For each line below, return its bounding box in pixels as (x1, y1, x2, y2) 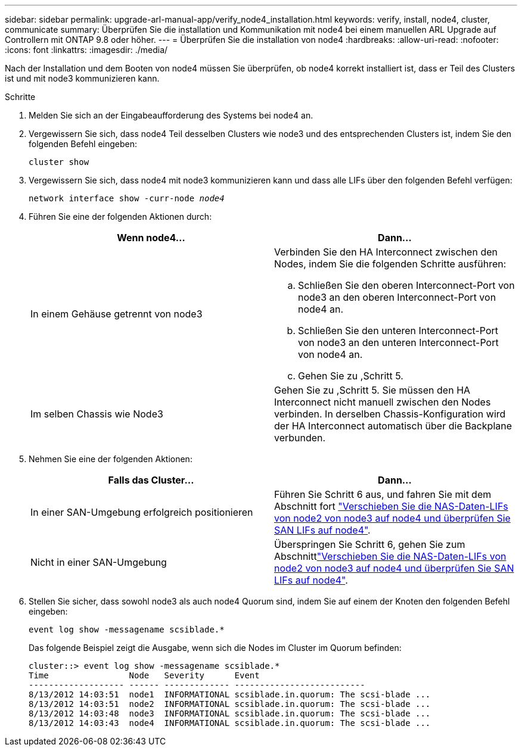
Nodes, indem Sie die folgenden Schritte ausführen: (274, 258, 507, 270)
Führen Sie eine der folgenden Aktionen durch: (29, 211, 212, 222)
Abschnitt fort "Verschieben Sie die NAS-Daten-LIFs (274, 500, 508, 512)
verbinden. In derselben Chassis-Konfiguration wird (274, 408, 506, 420)
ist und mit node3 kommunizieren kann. (5, 73, 160, 83)
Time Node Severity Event (29, 671, 260, 680)
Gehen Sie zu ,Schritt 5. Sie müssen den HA (274, 384, 471, 396)
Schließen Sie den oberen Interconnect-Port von (298, 279, 515, 291)
